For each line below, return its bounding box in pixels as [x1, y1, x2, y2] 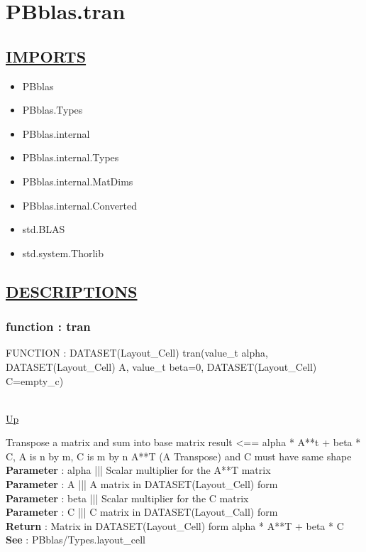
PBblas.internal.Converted [22, 197, 137, 212]
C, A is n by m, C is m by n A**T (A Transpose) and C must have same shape [6, 448, 352, 463]
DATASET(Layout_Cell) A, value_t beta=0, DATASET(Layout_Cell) [6, 359, 317, 374]
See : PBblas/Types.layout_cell [6, 532, 145, 547]
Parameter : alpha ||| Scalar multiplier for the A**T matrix [6, 462, 271, 477]
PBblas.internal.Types [22, 150, 119, 165]
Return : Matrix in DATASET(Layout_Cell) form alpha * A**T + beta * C [6, 518, 344, 533]
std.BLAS [22, 222, 65, 237]
